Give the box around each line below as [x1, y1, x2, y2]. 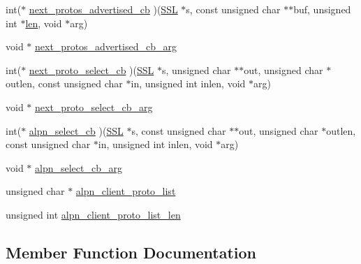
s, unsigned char [161, 62, 231, 77]
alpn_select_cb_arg [35, 160, 122, 175]
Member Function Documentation [6, 241, 257, 263]
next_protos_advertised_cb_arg [35, 39, 177, 54]
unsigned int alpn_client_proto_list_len [6, 207, 181, 221]
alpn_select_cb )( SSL [29, 123, 124, 138]
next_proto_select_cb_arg [35, 99, 153, 114]
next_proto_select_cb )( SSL [29, 62, 154, 77]
